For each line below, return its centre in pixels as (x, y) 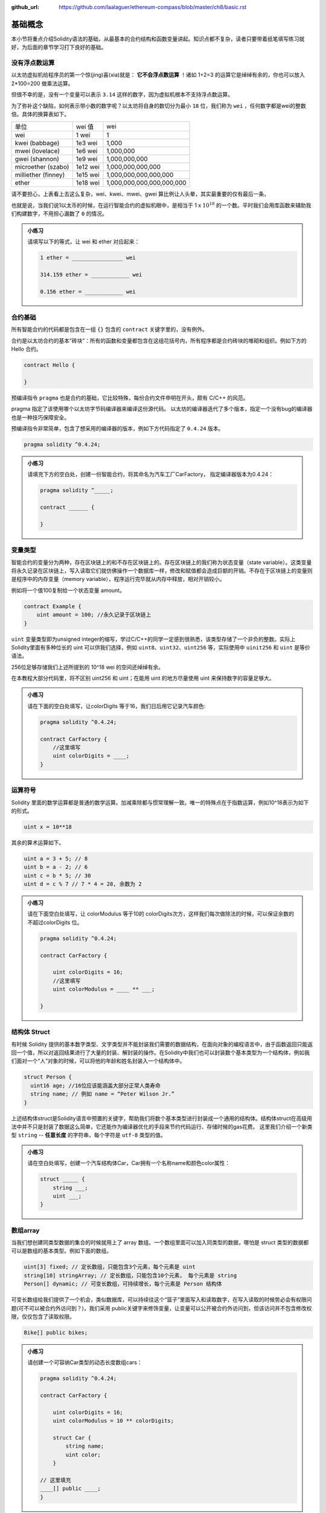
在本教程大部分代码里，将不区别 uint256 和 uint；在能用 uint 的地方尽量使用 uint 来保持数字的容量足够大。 (143, 678)
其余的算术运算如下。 (38, 842)
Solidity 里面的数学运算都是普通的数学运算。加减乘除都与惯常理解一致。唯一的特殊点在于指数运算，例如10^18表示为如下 (160, 802)
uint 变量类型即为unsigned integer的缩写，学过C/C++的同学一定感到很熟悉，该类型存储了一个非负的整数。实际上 (153, 639)
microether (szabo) (42, 167)
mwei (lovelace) (37, 151)
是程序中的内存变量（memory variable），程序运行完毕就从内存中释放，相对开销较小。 (118, 579)
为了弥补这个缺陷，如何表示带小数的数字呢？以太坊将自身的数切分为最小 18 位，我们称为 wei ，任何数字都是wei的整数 (158, 105)
